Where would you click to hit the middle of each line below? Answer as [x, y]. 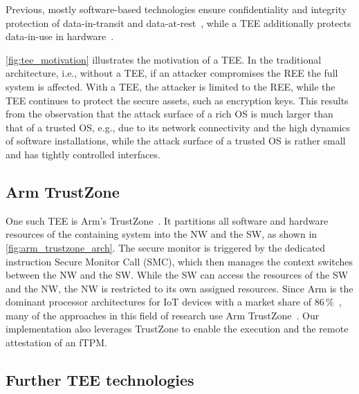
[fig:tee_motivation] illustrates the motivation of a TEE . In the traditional [164, 59]
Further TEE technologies [100, 380]
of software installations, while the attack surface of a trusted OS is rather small [176, 141]
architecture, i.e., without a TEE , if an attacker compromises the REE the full [172, 73]
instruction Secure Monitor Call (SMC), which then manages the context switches [179, 261]
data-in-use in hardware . [60, 36]
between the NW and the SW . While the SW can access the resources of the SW [177, 275]
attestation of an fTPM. [56, 343]
